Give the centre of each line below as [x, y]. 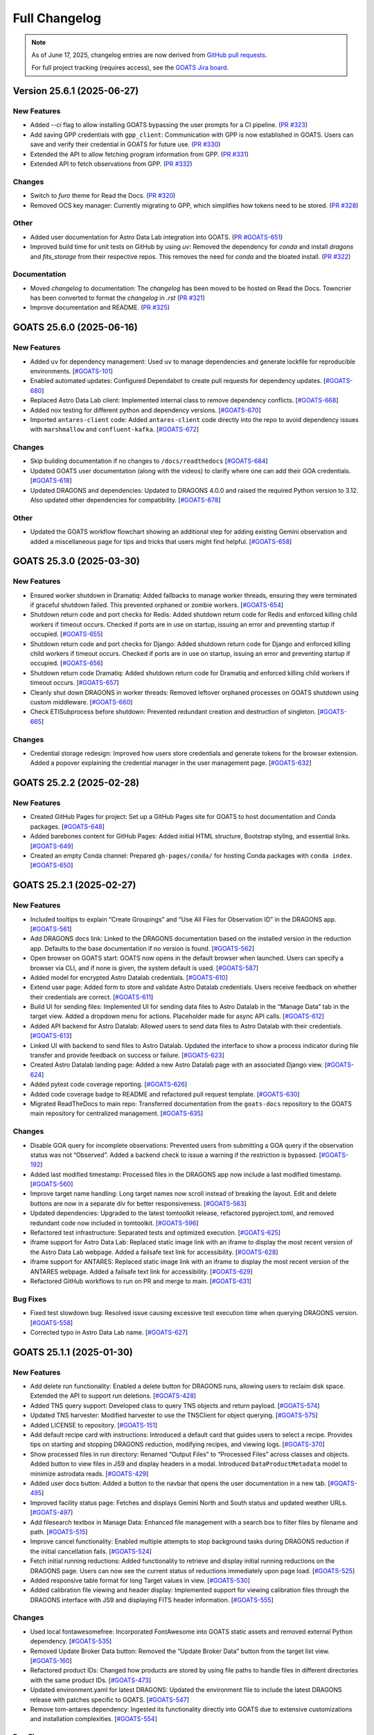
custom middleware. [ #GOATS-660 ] [81, 702]
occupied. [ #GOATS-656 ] [66, 663]
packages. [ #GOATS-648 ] [68, 827]
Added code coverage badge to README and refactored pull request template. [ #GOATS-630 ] [165, 1094]
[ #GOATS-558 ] [51, 1323]
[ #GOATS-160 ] [51, 1660]
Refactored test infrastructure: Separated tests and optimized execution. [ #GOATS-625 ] [155, 1233]
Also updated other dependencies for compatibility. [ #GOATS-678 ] [125, 500]
